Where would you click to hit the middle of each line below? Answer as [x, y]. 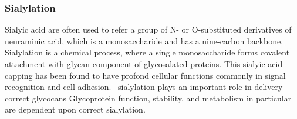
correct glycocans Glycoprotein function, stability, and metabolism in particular [148, 98]
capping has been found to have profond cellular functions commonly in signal [145, 75]
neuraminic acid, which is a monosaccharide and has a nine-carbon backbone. [144, 41]
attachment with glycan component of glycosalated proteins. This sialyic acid [144, 64]
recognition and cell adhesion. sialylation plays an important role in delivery [144, 87]
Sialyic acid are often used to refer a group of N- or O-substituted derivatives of [148, 29]
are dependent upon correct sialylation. [75, 109]
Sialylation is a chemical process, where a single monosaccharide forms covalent [147, 52]
